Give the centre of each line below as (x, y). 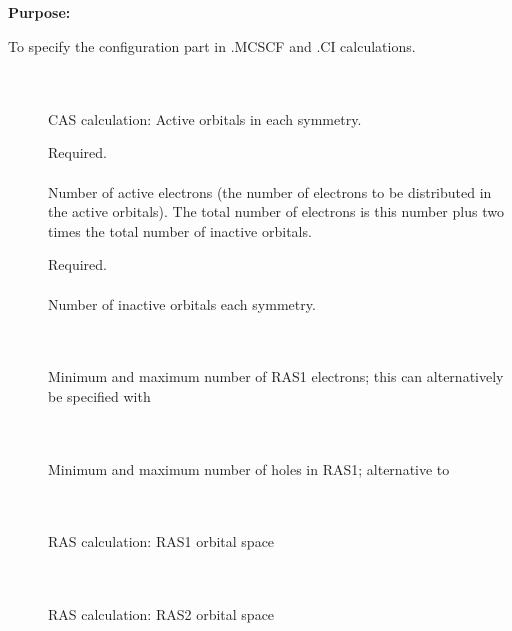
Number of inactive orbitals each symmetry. (182, 303)
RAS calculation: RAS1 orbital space (161, 541)
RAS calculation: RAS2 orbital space (161, 614)
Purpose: (39, 12)
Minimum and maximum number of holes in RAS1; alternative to (249, 468)
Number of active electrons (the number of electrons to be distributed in (270, 191)
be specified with (99, 395)
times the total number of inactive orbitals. (180, 230)
